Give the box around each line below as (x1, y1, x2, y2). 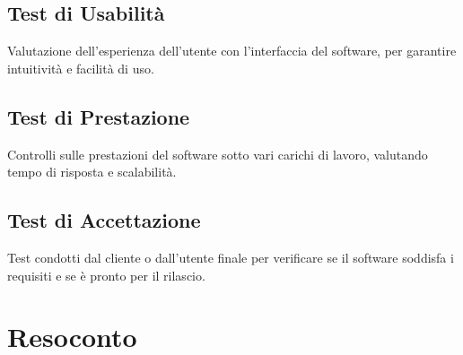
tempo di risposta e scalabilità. (7, 162, 177, 181)
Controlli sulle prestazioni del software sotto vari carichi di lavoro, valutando (7, 144, 428, 163)
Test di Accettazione (7, 206, 201, 234)
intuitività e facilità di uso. (7, 58, 154, 77)
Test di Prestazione (7, 102, 190, 130)
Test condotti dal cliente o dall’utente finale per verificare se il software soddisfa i (7, 247, 454, 266)
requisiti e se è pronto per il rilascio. (7, 265, 205, 284)
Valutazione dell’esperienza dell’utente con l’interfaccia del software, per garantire (7, 41, 457, 60)
